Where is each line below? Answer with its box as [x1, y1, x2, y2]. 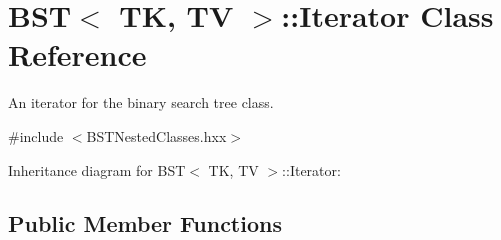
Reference [8, 34, 147, 75]
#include [8, 125, 64, 146]
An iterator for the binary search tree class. [8, 92, 274, 113]
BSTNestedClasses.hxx [86, 125, 227, 146]
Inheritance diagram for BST [8, 159, 186, 180]
